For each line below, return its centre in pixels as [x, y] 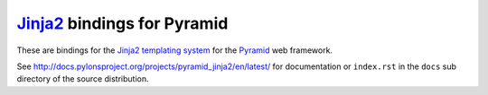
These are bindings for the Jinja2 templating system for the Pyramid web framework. [175, 50]
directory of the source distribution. [83, 79]
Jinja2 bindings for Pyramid [122, 23]
